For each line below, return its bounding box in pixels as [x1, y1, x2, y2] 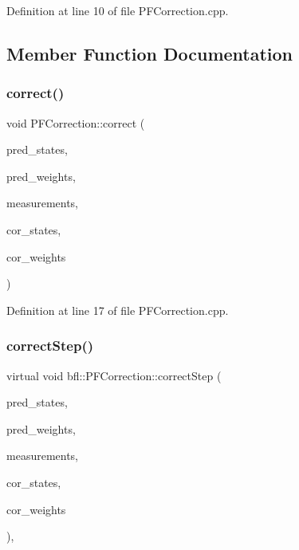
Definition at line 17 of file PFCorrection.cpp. [6, 301, 229, 318]
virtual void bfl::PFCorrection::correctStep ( [6, 367, 222, 383]
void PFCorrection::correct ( [6, 114, 145, 131]
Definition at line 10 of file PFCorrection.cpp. [6, 2, 229, 18]
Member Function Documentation [6, 41, 293, 65]
